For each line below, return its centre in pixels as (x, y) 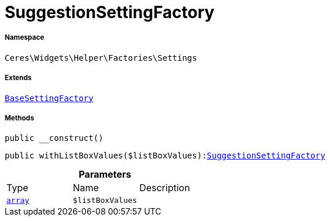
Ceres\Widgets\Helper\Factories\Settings (101, 58)
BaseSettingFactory (49, 98)
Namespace (25, 38)
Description (165, 188)
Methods (20, 118)
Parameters (105, 175)
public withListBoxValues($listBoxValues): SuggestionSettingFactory (165, 156)
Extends (18, 78)
